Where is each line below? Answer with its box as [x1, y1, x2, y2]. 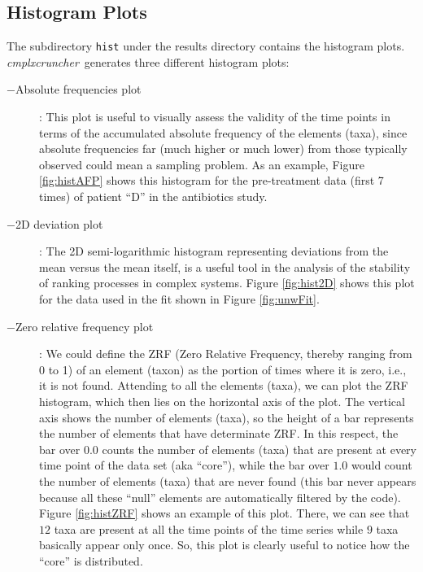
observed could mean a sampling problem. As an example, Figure [39, 155, 364, 172]
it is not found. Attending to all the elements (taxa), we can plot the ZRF [39, 377, 408, 394]
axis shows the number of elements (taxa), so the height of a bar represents [39, 408, 414, 426]
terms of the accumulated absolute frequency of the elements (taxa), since [39, 124, 408, 141]
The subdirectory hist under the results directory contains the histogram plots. [7, 37, 405, 55]
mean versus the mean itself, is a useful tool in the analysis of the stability [39, 258, 411, 275]
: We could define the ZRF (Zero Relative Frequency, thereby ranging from [39, 345, 412, 362]
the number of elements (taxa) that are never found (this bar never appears [39, 472, 416, 489]
